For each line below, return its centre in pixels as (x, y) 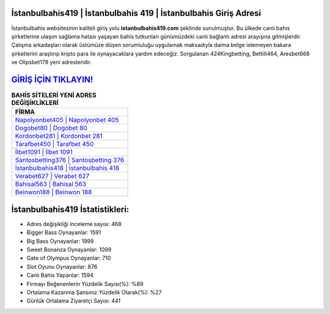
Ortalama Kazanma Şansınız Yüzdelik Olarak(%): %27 (94, 292)
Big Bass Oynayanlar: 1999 (60, 241)
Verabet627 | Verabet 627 (52, 176)
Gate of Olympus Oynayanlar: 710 (69, 258)
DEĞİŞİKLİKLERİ (35, 103)
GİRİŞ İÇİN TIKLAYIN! (52, 79)
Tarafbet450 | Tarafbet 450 (54, 144)
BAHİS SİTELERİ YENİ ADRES (54, 95)
